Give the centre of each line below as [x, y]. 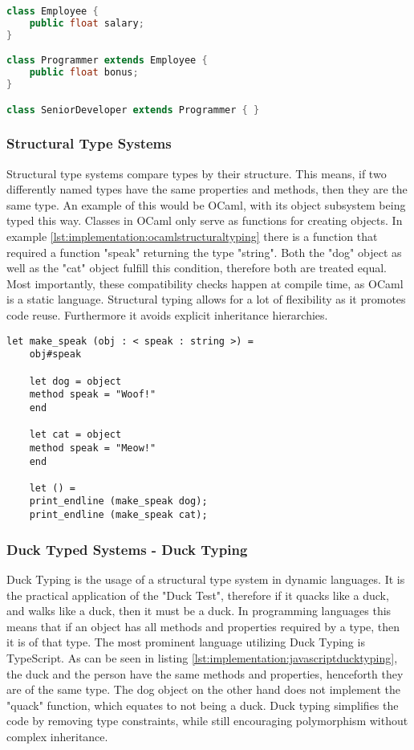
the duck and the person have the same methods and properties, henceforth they [205, 673]
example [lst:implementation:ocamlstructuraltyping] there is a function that [192, 236]
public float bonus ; [84, 73]
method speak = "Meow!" [93, 448]
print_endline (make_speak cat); [118, 515]
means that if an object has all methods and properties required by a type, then [203, 626]
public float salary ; [87, 23]
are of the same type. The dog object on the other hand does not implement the [203, 689]
